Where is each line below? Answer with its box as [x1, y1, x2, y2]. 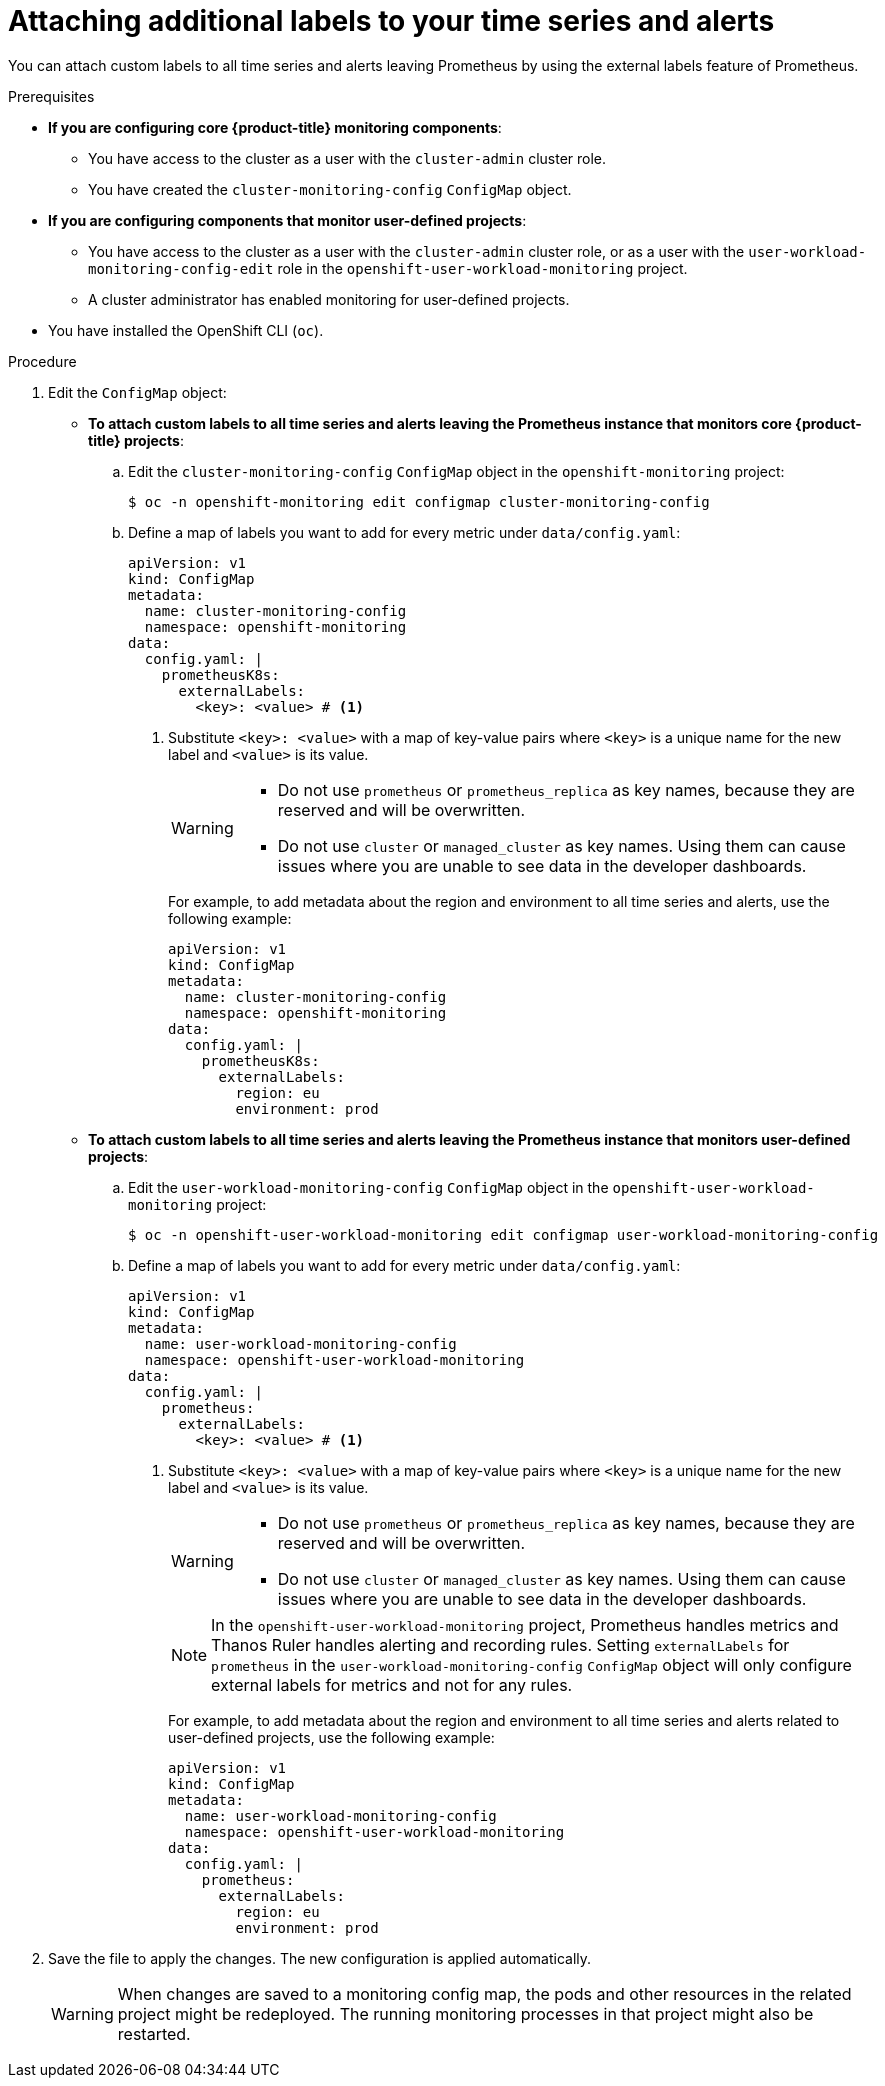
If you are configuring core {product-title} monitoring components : [48, 118, 502, 136]
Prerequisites [8, 87, 95, 105]
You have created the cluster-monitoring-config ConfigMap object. [88, 180, 572, 198]
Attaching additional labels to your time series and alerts [8, 4, 775, 38]
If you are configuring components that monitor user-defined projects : [48, 211, 527, 229]
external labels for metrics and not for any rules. [211, 1674, 573, 1695]
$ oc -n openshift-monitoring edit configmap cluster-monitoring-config [128, 493, 710, 510]
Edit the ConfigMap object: [48, 383, 227, 401]
